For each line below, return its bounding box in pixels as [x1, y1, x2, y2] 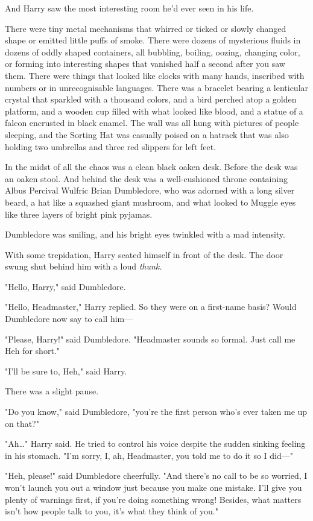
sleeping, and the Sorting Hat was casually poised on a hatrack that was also [5, 128, 289, 141]
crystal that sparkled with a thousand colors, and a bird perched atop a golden [5, 93, 297, 106]
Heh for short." [5, 344, 60, 357]
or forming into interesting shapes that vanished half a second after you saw [5, 57, 285, 70]
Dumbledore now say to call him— [5, 312, 133, 325]
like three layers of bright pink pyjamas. [5, 207, 153, 220]
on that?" [5, 417, 39, 429]
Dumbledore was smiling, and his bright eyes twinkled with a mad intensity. [5, 228, 285, 241]
